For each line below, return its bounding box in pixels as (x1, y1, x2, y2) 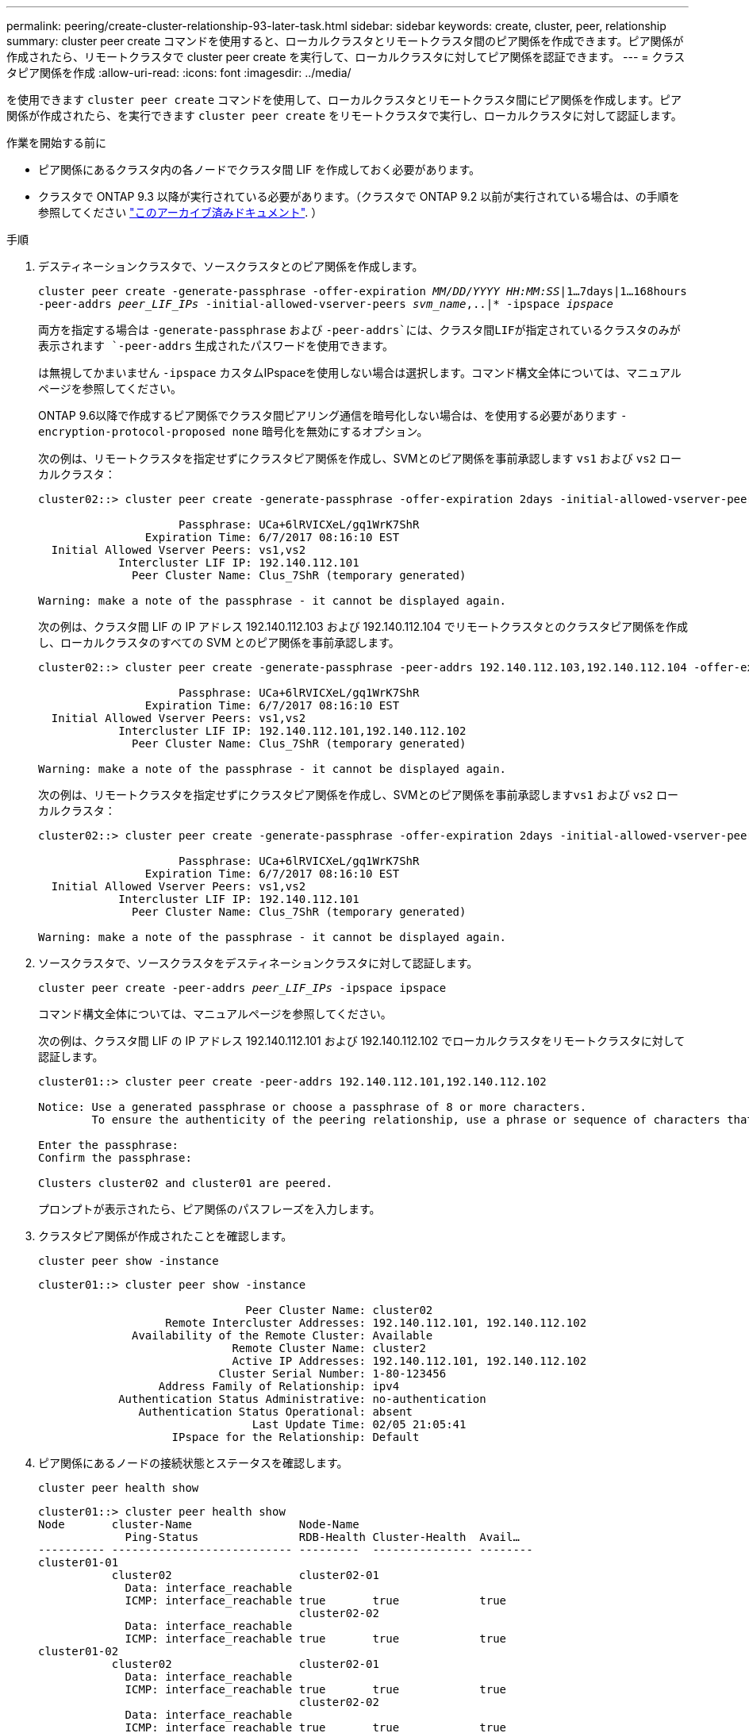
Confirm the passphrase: (38, 1151, 192, 1164)
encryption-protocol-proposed (38, 425, 226, 438)
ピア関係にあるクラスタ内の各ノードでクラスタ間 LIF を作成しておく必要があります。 (38, 163, 481, 176)
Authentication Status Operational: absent (138, 1405, 413, 1418)
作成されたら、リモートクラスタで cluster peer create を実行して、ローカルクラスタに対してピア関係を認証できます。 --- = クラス (6, 50, 686, 63)
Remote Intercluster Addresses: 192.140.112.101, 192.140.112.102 (165, 1316, 587, 1329)
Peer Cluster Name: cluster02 (245, 1304, 433, 1316)
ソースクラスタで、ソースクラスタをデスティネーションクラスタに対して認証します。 (38, 956, 478, 970)
